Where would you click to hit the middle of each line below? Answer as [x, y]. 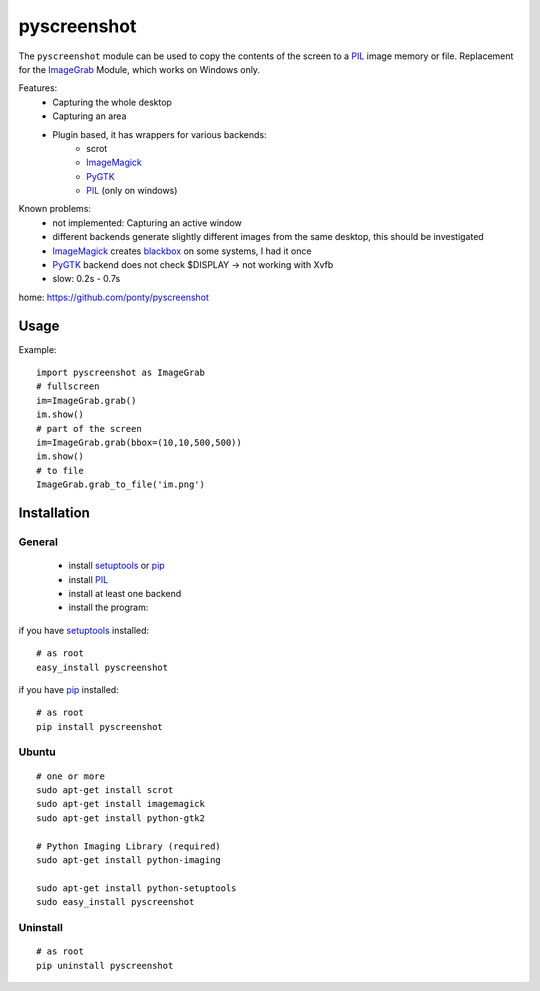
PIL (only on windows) [132, 191]
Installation [54, 513]
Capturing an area [89, 116]
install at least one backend [125, 593]
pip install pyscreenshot [100, 726]
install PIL [88, 579]
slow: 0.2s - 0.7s [86, 279]
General [38, 542]
